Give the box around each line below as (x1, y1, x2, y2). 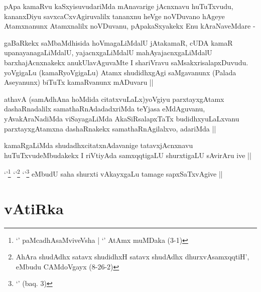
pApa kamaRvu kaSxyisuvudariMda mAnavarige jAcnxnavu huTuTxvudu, (4, 1, 233, 11)
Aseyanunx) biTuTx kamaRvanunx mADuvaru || (4, 77, 154, 87)
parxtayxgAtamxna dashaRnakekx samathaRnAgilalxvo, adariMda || (4, 123, 216, 133)
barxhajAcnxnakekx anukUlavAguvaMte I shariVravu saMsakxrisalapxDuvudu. (4, 57, 248, 67)
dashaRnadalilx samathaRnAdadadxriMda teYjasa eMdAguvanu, (4, 103, 205, 114)
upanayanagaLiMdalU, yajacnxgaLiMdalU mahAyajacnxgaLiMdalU (4, 47, 212, 58)
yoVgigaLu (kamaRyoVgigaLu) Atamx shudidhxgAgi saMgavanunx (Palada (4, 67, 236, 77)
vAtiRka (4, 198, 64, 218)
